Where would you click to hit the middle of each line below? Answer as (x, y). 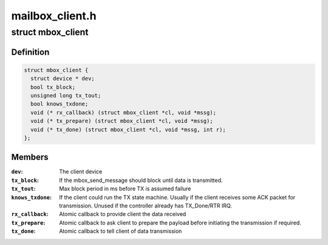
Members (30, 157)
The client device (81, 172)
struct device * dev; (63, 79)
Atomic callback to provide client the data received (123, 214)
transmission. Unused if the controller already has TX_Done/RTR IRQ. (145, 206)
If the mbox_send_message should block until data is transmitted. (141, 180)
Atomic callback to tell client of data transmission (121, 231)
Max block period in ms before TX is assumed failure (125, 189)
